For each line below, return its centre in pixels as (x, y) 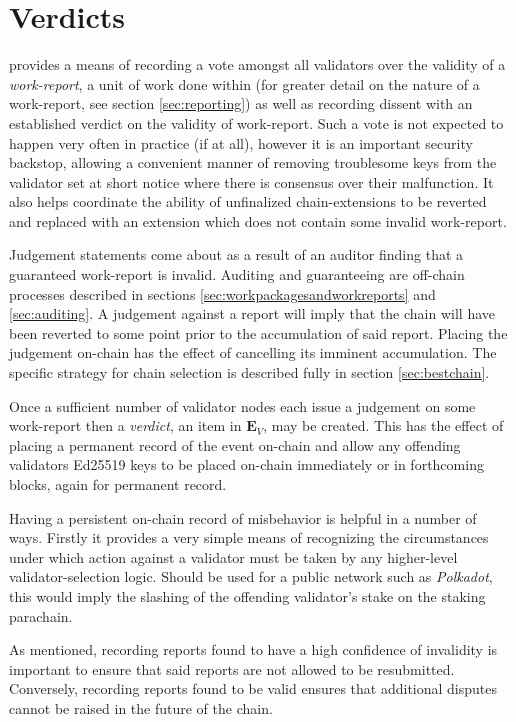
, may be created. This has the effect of (383, 425)
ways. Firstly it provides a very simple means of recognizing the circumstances (249, 537)
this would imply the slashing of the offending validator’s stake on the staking (247, 595)
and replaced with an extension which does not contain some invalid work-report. (258, 220)
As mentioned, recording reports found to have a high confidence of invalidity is (253, 649)
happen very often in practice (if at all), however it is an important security (241, 142)
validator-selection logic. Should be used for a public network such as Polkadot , (251, 576)
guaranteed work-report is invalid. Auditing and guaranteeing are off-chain (237, 274)
